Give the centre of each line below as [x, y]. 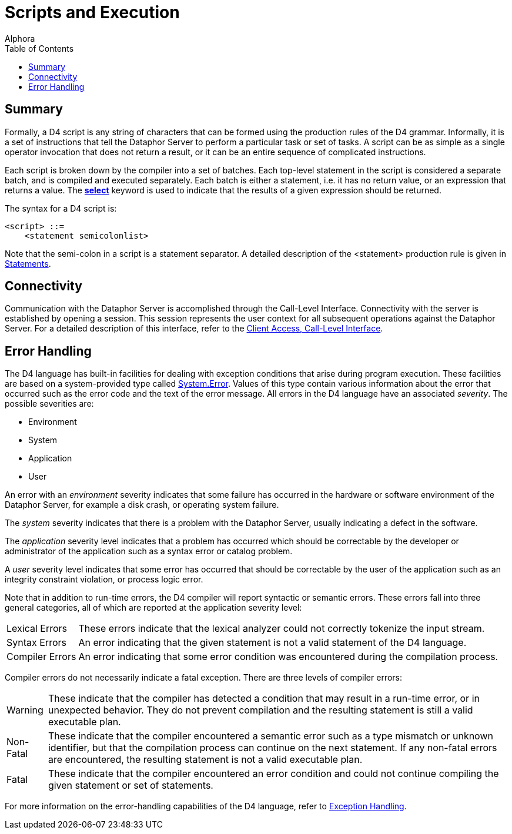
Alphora [20, 38]
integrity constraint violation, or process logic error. [104, 580]
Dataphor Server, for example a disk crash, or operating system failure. [142, 505]
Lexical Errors [37, 629]
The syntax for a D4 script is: [61, 208]
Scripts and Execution [92, 12]
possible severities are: [49, 404]
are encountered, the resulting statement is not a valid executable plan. [205, 760]
